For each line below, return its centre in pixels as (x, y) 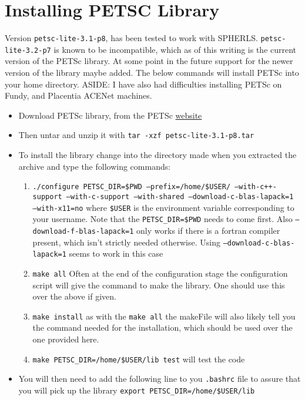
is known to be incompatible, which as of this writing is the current (175, 49)
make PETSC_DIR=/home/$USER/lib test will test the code (139, 359)
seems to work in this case (116, 253)
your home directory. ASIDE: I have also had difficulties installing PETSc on (143, 84)
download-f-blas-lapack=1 (83, 231)
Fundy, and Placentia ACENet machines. (78, 95)
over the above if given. (74, 296)
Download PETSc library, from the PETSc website (110, 115)
